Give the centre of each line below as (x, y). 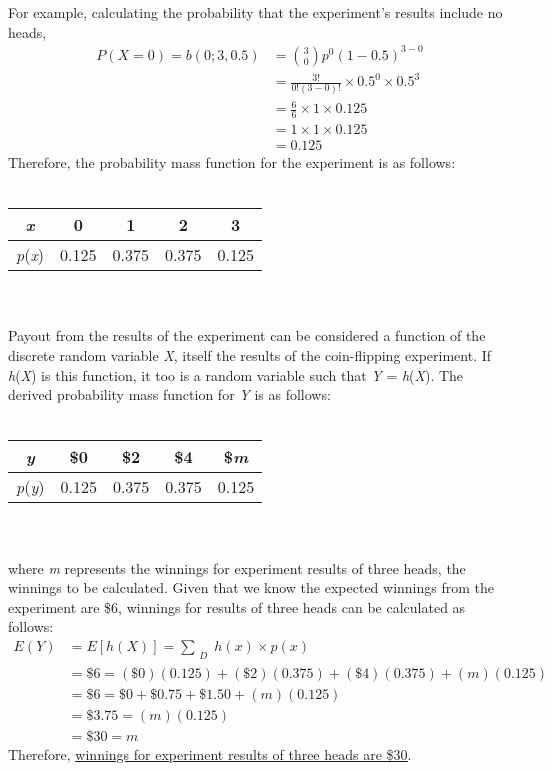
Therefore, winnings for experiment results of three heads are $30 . (210, 754)
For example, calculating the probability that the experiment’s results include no (255, 12)
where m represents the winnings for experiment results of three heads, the (237, 567)
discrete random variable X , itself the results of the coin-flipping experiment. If (250, 354)
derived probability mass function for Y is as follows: (169, 394)
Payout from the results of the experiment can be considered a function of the (247, 335)
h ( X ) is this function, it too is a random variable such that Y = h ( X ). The (236, 374)
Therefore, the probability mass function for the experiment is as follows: (232, 162)
